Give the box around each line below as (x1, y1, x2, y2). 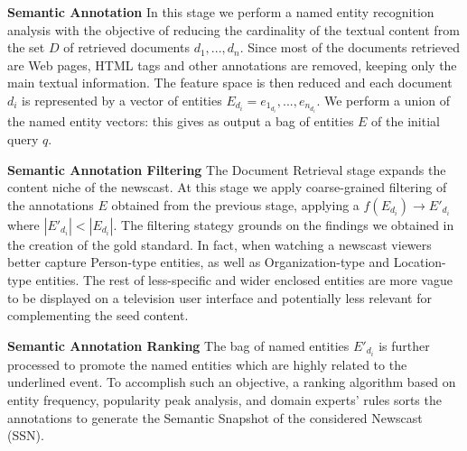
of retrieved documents (63, 38, 190, 57)
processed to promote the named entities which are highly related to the (7, 354, 407, 373)
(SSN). (7, 426, 44, 445)
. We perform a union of (316, 90, 450, 109)
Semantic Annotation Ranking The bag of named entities (7, 336, 350, 354)
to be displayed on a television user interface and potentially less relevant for (7, 288, 432, 307)
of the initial (371, 112, 440, 131)
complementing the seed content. (7, 306, 189, 325)
